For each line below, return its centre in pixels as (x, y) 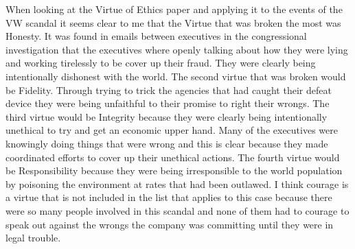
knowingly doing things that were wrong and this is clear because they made (167, 143)
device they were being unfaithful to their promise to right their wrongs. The (168, 103)
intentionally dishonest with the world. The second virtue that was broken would (176, 76)
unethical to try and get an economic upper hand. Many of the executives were (172, 130)
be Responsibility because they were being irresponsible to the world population (174, 170)
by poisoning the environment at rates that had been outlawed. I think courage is (177, 183)
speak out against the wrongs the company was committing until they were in (170, 224)
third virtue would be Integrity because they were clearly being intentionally (167, 116)
